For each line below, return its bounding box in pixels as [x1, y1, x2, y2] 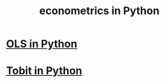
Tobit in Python [6, 64, 83, 78]
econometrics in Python [39, 4, 160, 18]
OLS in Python [6, 37, 77, 51]
